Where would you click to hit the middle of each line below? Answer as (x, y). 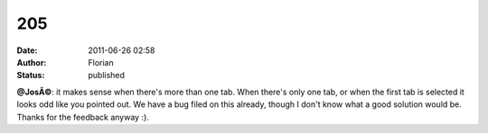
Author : (32, 62)
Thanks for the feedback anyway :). (83, 117)
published (107, 75)
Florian (101, 62)
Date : (27, 50)
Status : (31, 75)
